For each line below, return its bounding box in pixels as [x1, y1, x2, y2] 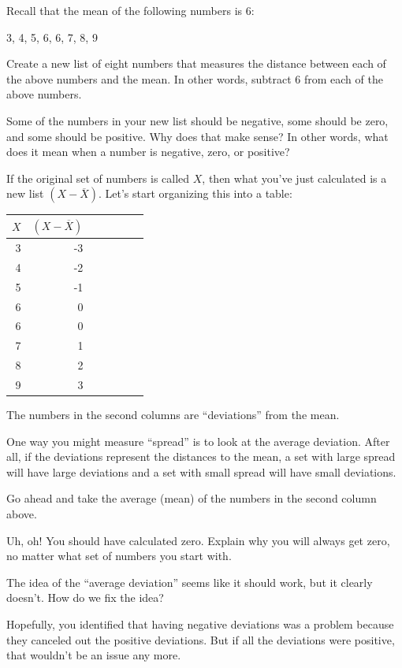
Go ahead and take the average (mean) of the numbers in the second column [6, 490, 377, 507]
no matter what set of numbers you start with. [6, 547, 232, 564]
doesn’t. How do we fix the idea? [6, 589, 164, 606]
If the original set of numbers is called [6, 169, 190, 186]
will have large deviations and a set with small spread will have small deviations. [6, 463, 396, 480]
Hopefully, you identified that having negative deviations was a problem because [6, 616, 394, 633]
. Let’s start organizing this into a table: [98, 185, 292, 202]
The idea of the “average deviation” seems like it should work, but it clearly [6, 573, 373, 590]
